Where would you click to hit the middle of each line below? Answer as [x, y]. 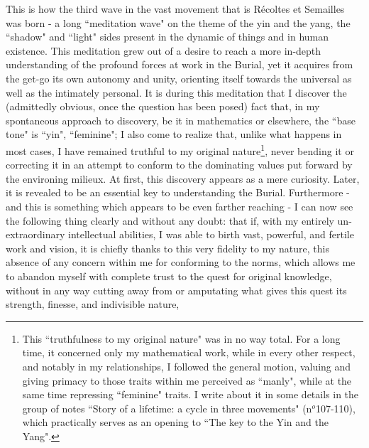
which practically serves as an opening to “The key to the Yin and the [175, 422]
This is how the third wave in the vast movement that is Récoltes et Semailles [175, 9]
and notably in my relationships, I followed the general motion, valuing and [187, 366]
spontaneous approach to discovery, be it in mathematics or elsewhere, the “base [181, 120]
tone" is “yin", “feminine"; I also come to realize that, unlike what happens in [174, 134]
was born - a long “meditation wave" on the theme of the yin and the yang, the [178, 22]
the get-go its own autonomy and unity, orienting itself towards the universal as [179, 78]
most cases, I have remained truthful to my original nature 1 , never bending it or [180, 149]
